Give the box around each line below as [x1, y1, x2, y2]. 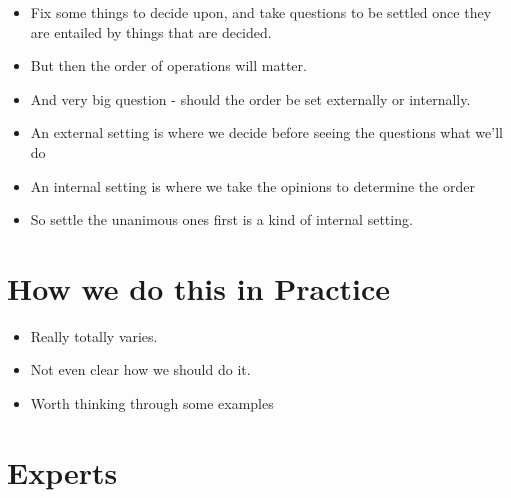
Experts [7, 451, 118, 492]
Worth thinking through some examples [30, 393, 274, 414]
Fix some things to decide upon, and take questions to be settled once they [30, 2, 492, 22]
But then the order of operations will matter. [30, 55, 307, 76]
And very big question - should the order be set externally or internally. [30, 88, 471, 109]
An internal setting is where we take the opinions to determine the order [30, 175, 475, 196]
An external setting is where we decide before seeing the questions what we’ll [30, 122, 503, 143]
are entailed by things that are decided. [30, 21, 272, 42]
